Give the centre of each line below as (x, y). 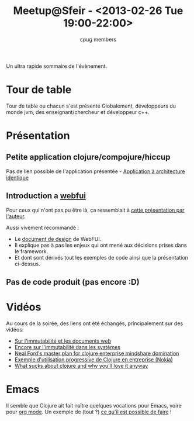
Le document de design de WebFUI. (58, 239)
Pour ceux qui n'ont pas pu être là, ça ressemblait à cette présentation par (95, 210)
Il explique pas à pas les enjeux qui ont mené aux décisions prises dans (101, 245)
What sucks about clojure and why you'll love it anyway (81, 366)
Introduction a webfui (46, 196)
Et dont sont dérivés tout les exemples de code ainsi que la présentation (101, 257)
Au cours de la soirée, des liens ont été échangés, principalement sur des (95, 323)
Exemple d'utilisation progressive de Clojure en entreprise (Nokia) (94, 360)
